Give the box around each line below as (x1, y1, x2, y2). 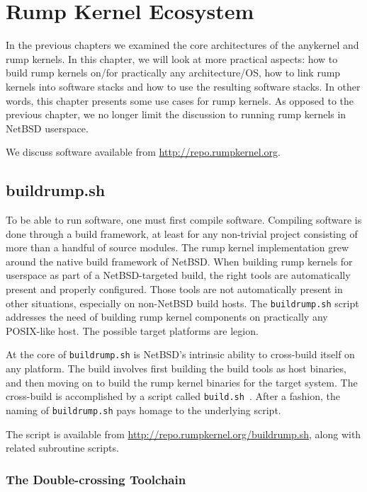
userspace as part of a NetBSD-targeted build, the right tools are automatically (6, 268, 351, 282)
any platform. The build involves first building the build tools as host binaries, (6, 361, 346, 376)
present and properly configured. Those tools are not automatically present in (6, 282, 343, 297)
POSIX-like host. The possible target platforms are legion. (6, 323, 259, 338)
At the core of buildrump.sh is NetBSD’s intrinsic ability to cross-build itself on (6, 347, 355, 362)
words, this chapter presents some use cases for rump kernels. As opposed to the (6, 93, 354, 108)
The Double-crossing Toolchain (6, 470, 186, 488)
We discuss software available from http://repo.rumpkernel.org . (6, 144, 281, 159)
